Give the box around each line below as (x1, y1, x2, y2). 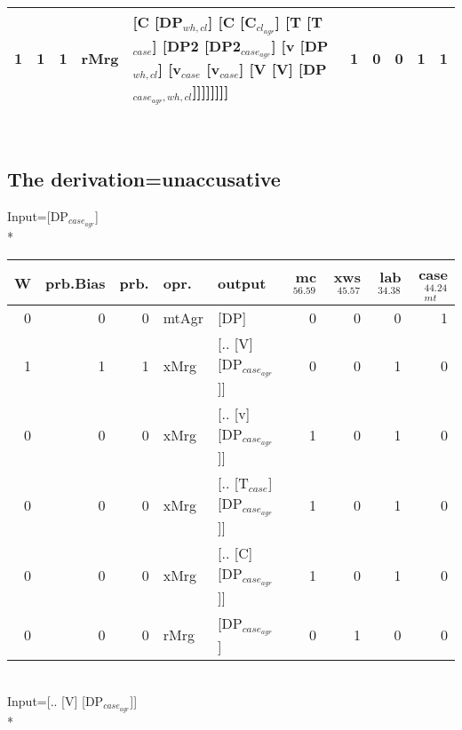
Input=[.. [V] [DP (7, 691, 104, 710)
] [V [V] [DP (239, 59, 327, 80)
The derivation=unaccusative (7, 165, 281, 193)
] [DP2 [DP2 (152, 35, 241, 56)
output (218, 272, 267, 293)
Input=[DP (7, 206, 68, 225)
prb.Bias (45, 272, 106, 293)
